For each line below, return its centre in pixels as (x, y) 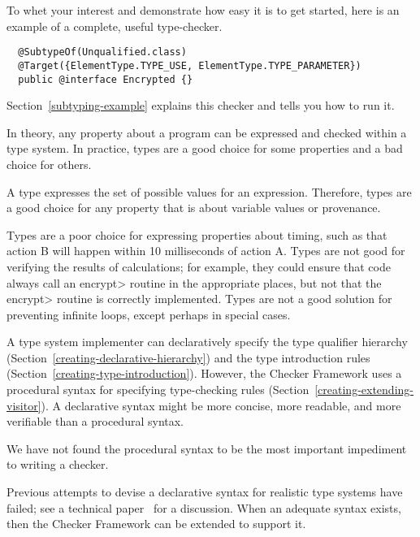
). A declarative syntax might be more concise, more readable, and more (221, 405)
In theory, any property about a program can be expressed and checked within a (207, 132)
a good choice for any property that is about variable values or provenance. (194, 208)
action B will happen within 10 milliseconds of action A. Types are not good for (206, 251)
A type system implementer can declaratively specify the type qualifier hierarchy (207, 342)
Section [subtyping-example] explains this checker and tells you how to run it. (201, 105)
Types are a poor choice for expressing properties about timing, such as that (197, 234)
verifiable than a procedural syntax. (95, 421)
